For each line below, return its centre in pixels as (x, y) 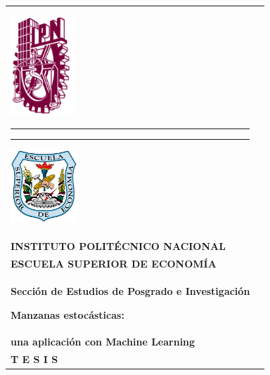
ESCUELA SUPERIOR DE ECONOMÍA (114, 264)
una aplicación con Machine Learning (103, 342)
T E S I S (34, 359)
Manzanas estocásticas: (67, 314)
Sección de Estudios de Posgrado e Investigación (130, 290)
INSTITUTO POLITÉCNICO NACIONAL (118, 246)
